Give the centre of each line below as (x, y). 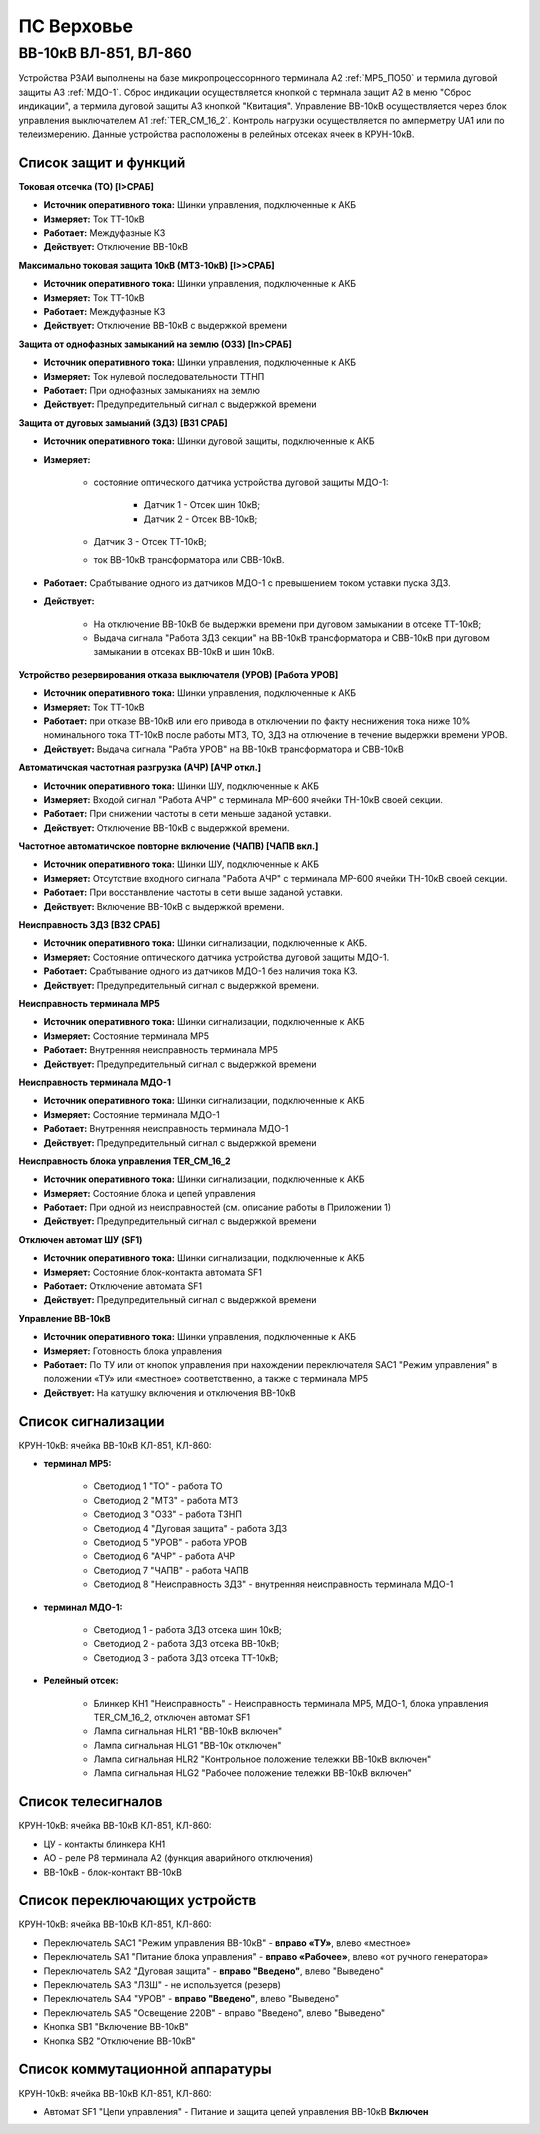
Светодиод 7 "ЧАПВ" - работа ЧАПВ (171, 1570)
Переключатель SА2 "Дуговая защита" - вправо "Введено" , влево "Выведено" (213, 1971)
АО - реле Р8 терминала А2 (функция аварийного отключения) (178, 1858)
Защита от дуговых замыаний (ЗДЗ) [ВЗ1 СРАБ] (123, 422)
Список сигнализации (91, 1421)
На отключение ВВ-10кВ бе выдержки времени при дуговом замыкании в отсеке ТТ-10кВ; (287, 624)
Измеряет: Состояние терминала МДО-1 (131, 1114)
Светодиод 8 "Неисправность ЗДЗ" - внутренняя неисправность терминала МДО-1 (273, 1584)
